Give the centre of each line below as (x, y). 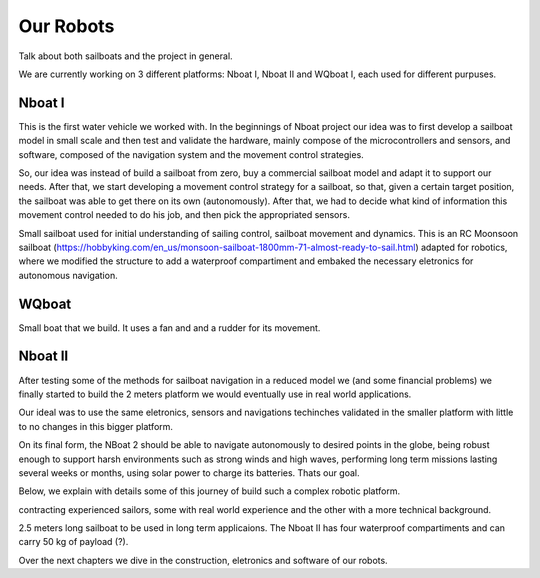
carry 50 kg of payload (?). (73, 542)
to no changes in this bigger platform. (96, 426)
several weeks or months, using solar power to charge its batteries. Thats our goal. (189, 472)
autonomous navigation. (68, 275)
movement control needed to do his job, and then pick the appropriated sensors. (184, 215)
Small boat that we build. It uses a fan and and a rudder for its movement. (169, 327)
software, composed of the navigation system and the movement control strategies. (191, 154)
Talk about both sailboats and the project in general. (126, 56)
